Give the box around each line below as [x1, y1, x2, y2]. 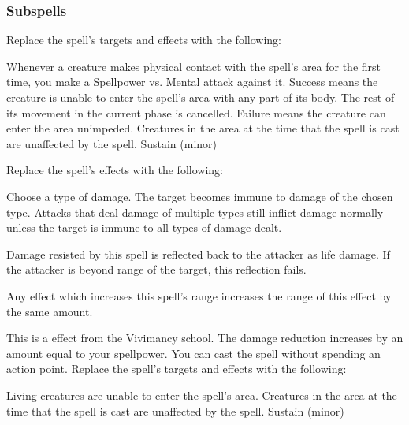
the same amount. [6, 303, 93, 319]
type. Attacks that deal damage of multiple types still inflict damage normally [6, 203, 384, 220]
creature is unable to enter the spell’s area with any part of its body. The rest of [6, 89, 395, 105]
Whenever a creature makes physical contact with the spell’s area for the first [6, 58, 381, 74]
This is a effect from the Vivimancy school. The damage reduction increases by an [6, 330, 403, 346]
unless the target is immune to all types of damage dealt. [6, 219, 282, 236]
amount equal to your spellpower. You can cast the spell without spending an [6, 345, 381, 361]
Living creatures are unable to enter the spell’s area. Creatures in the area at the [6, 386, 397, 403]
